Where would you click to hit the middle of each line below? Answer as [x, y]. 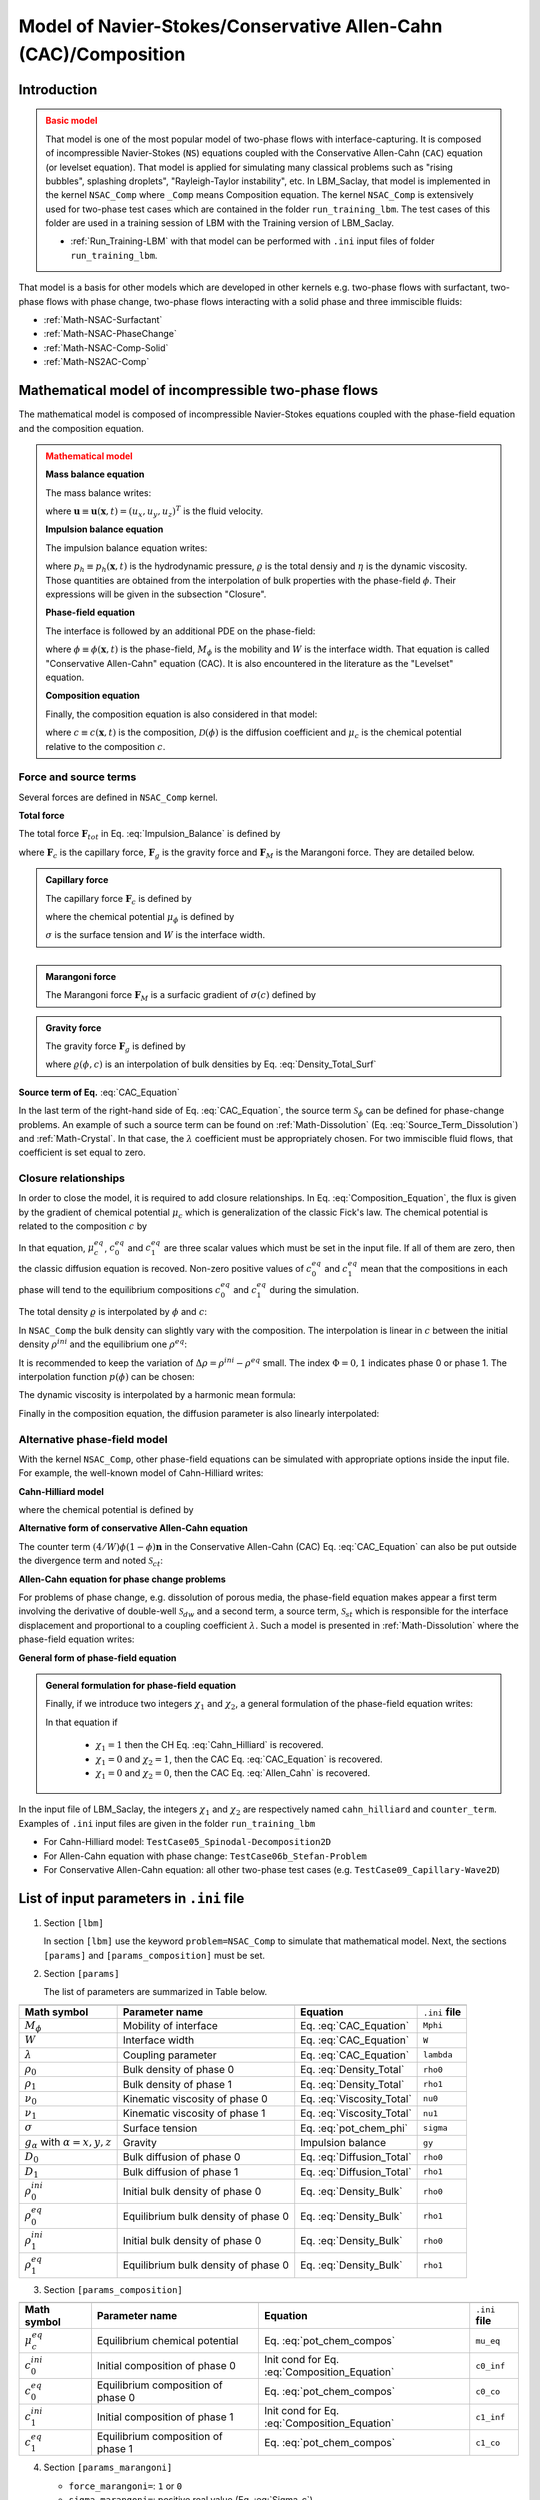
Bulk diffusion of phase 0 [181, 2157]
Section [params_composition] [113, 2289]
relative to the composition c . [105, 746]
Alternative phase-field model [93, 1439]
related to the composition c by [83, 1226]
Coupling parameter [169, 2055]
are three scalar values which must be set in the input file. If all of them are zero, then [339, 1247]
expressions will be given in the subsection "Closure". [156, 594]
